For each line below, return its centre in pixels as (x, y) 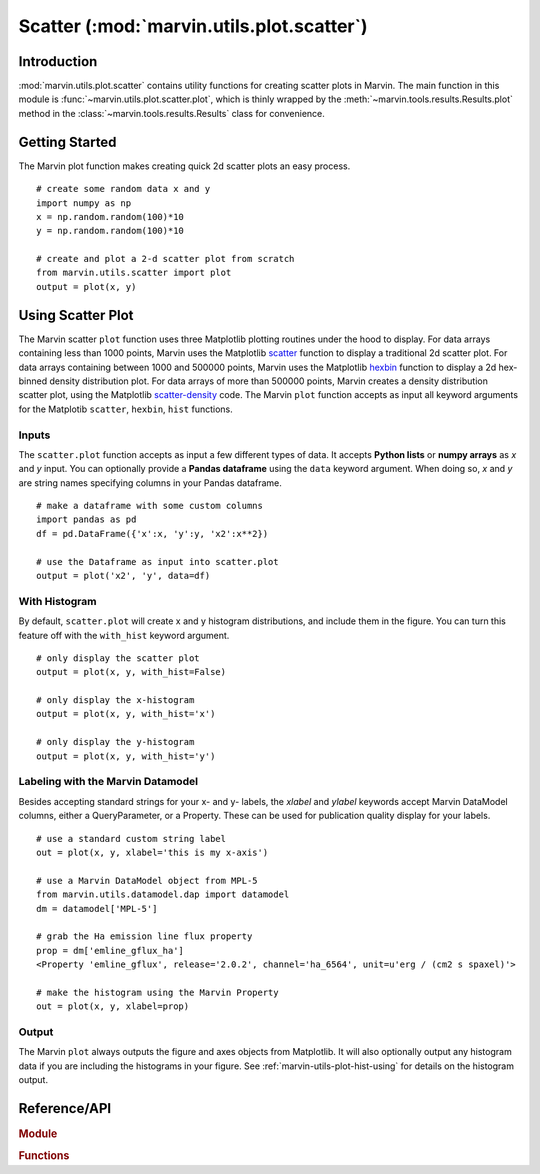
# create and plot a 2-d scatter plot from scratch (165, 259)
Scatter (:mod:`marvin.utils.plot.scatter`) (193, 26)
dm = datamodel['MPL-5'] (97, 908)
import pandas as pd (86, 519)
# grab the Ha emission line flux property (144, 936)
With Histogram (57, 601)
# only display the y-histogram (115, 742)
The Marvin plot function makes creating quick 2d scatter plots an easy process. (184, 166)
